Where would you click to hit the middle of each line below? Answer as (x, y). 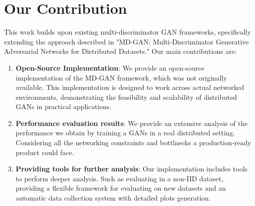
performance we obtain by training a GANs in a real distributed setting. (125, 133)
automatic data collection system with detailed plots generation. (113, 198)
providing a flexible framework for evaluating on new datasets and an (121, 188)
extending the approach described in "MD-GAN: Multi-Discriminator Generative (127, 41)
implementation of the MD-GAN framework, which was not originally (121, 77)
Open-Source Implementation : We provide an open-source (110, 67)
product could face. (45, 152)
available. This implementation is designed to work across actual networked (130, 87)
